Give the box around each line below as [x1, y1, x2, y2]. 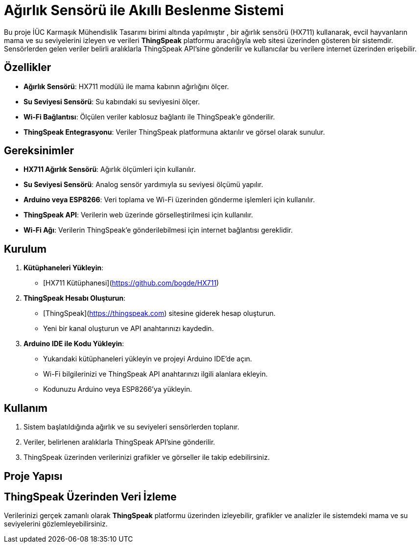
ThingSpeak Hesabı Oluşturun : [23, 294, 126, 303]
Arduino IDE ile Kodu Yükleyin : [23, 339, 124, 348]
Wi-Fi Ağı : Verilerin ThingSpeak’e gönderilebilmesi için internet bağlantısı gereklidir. [23, 226, 293, 235]
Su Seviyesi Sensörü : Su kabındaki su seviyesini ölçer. [23, 97, 200, 106]
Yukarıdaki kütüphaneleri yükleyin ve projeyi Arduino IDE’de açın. [43, 355, 252, 363]
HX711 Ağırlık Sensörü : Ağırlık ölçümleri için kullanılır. [23, 165, 196, 174]
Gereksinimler [4, 144, 74, 157]
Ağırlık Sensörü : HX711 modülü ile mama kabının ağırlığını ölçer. [23, 82, 229, 91]
